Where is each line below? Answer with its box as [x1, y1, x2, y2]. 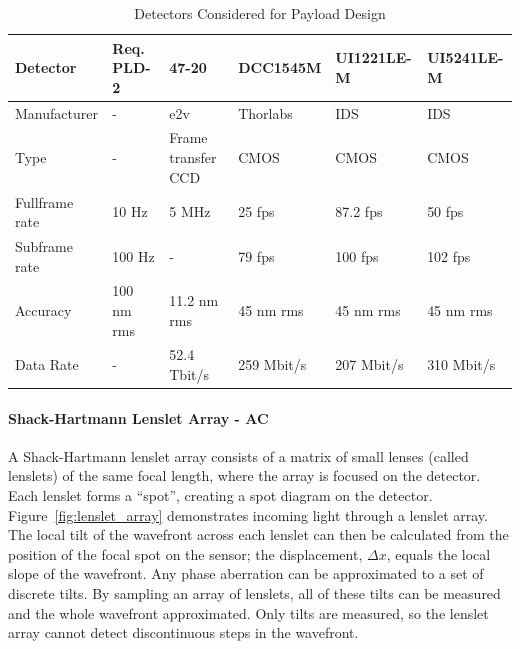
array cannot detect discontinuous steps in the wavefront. [8, 622, 359, 643]
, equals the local [386, 543, 491, 564]
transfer [169, 147, 217, 168]
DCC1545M [238, 57, 322, 78]
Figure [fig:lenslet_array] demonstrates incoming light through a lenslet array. [8, 504, 488, 525]
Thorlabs [238, 102, 293, 123]
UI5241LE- [427, 47, 504, 68]
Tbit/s [169, 364, 209, 384]
